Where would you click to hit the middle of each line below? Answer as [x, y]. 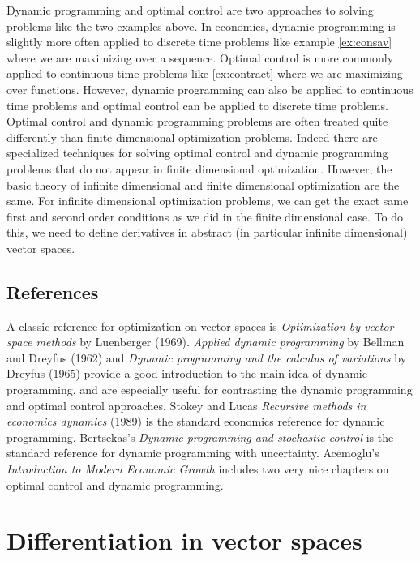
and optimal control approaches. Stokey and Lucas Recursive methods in [186, 405]
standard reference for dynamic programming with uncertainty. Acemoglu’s [193, 453]
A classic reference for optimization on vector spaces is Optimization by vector [200, 325]
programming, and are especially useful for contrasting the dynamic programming [210, 390]
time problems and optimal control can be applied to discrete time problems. [197, 105]
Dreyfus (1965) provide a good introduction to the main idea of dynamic [187, 373]
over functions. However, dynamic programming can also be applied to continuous [210, 89]
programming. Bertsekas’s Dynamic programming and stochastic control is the [200, 437]
